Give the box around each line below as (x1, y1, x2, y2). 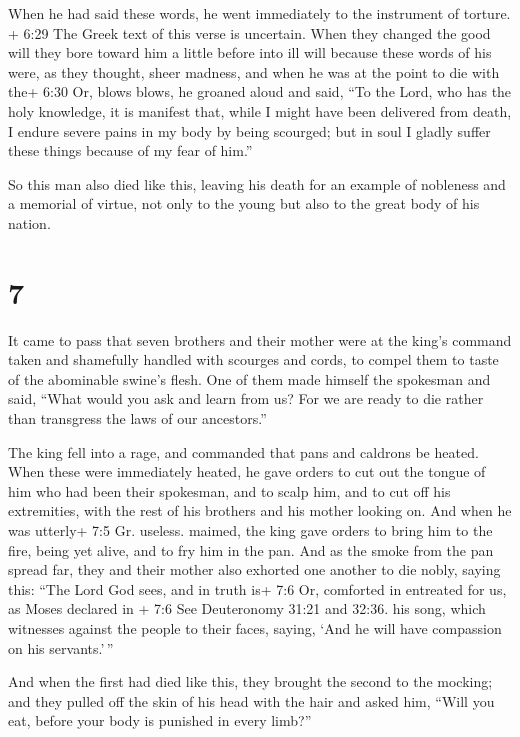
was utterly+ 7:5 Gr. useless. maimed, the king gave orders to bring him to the (8, 520, 493, 540)
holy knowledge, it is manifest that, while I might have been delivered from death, (8, 100, 512, 121)
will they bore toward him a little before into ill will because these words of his (8, 42, 492, 63)
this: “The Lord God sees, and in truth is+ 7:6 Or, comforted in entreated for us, (8, 578, 507, 599)
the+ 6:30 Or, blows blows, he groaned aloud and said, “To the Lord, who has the (8, 81, 512, 102)
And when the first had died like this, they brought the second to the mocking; (8, 671, 493, 692)
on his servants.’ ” (8, 637, 114, 658)
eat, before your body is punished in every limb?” (8, 710, 312, 731)
